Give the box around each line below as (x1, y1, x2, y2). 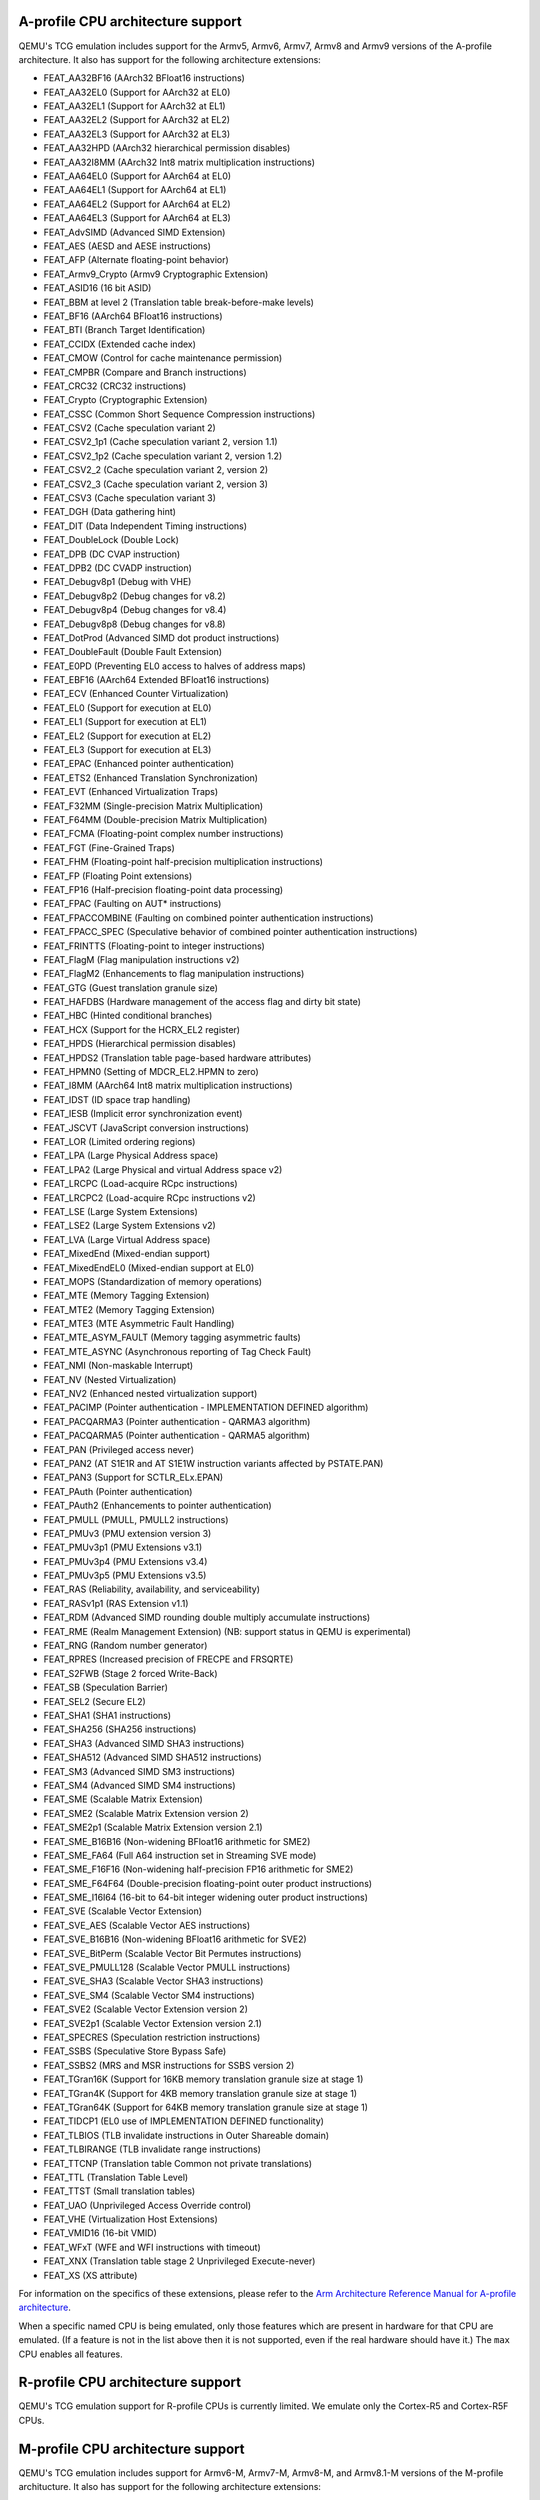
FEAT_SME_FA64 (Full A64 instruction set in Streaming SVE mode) (43, 1849, 317, 1861)
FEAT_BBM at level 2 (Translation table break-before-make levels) (43, 296, 315, 308)
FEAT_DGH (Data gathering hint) (43, 506, 177, 518)
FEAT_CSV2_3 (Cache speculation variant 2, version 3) (43, 478, 269, 490)
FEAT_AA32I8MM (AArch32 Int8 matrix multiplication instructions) (43, 156, 315, 168)
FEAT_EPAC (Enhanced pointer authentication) (43, 758, 235, 770)
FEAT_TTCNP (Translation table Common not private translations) (43, 2157, 313, 2169)
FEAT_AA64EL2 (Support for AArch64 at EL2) (43, 198, 231, 210)
